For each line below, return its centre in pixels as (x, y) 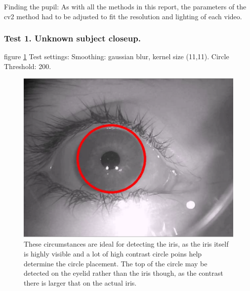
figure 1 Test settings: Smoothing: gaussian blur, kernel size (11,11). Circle (117, 56)
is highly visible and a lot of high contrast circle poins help (113, 253)
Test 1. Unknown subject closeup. (72, 38)
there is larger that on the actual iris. (80, 282)
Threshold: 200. (28, 66)
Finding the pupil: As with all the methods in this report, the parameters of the (125, 6)
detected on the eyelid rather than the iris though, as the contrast (124, 273)
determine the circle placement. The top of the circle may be (116, 263)
